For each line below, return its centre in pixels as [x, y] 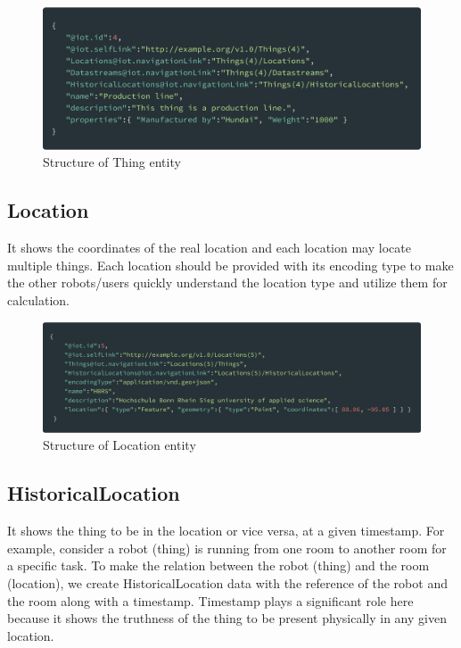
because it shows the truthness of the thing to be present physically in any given [227, 618]
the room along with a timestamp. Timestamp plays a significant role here [210, 600]
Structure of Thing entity [112, 162]
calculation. [39, 300]
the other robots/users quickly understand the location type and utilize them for [227, 282]
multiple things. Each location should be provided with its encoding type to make [230, 265]
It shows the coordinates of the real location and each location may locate [209, 248]
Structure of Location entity [119, 445]
